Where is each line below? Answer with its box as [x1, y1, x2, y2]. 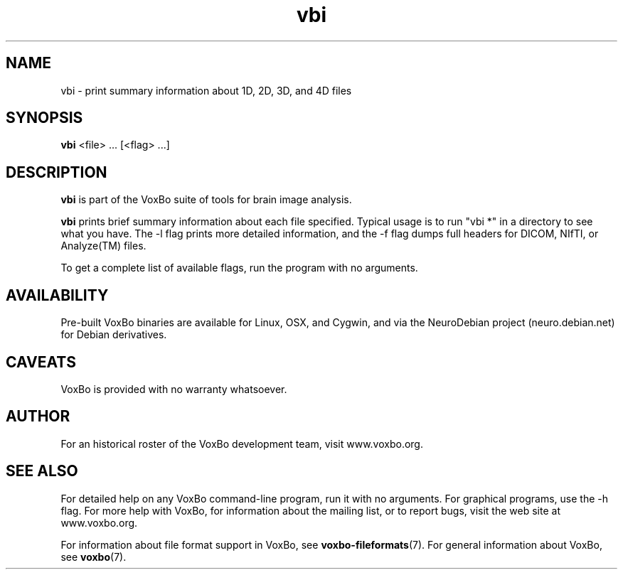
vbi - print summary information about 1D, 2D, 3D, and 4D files [60, 84, 352, 97]
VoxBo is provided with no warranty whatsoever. [60, 382, 287, 395]
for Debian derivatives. [60, 328, 167, 341]
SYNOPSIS [6, 109, 83, 127]
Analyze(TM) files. [60, 240, 147, 252]
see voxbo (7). [60, 550, 127, 563]
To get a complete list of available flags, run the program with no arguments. [60, 262, 418, 274]
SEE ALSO [6, 462, 78, 480]
